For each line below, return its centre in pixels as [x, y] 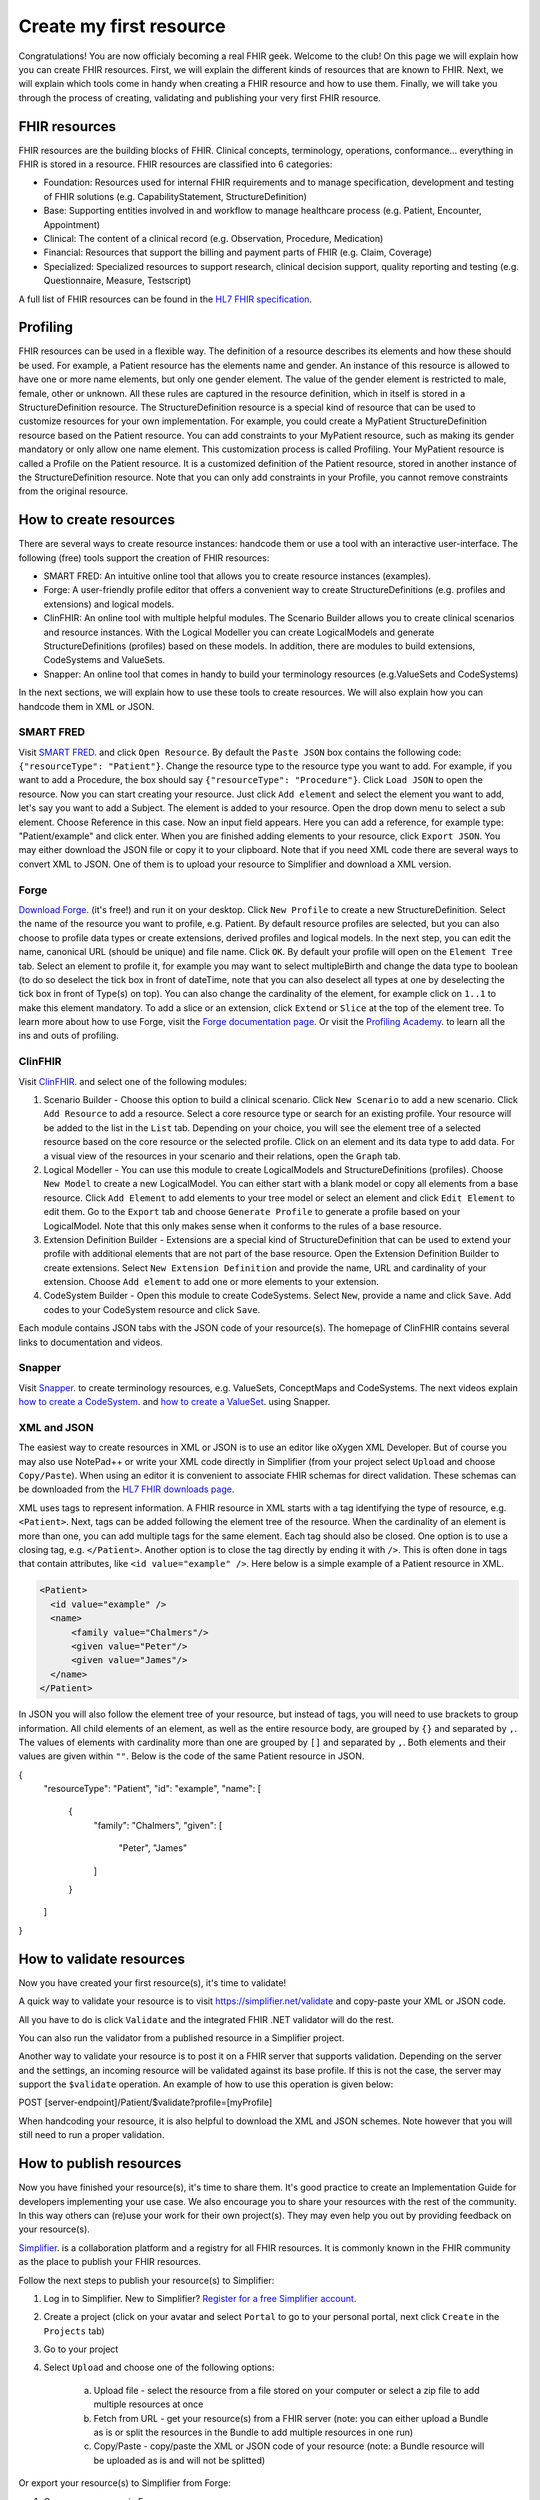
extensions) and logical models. [109, 604]
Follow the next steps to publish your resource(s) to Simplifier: [146, 2280]
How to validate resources [101, 1958]
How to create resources [96, 520]
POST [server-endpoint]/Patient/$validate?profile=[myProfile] [145, 2102]
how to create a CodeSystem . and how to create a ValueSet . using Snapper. [174, 1402]
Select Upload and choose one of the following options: [159, 2367]
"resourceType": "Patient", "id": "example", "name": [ [152, 1789]
